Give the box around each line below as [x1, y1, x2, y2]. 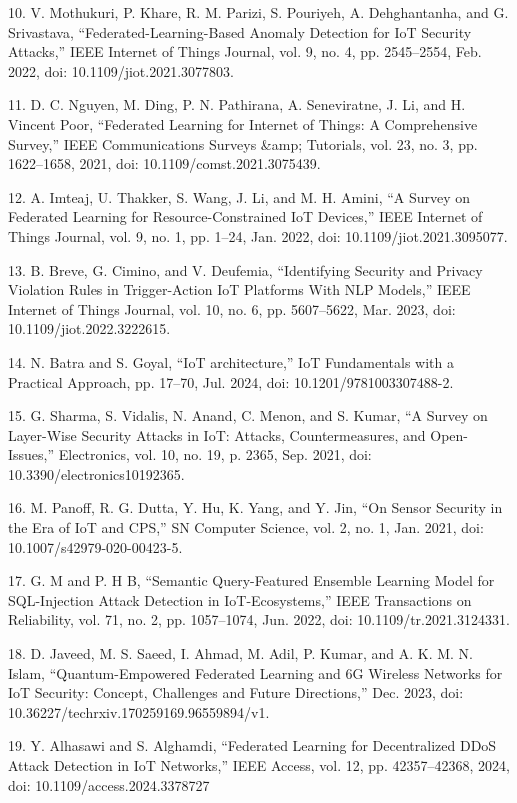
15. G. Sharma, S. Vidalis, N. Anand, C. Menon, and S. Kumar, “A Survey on [8, 405, 488, 426]
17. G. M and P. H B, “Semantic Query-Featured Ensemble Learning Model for [8, 570, 495, 591]
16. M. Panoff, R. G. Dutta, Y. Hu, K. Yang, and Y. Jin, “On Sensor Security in [8, 497, 503, 518]
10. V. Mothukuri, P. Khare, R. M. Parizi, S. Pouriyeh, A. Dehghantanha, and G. [8, 2, 509, 22]
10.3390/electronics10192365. [8, 463, 185, 484]
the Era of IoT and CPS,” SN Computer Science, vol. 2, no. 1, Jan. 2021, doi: [8, 517, 484, 538]
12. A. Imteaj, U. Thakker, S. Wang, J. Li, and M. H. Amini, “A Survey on [8, 186, 471, 207]
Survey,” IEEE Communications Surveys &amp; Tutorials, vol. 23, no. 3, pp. [8, 133, 478, 154]
